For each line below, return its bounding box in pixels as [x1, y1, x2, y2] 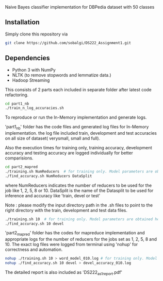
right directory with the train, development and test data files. [5, 207, 128, 213]
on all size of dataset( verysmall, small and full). [5, 136, 100, 141]
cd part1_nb [5, 101, 29, 106]
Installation [5, 18, 40, 26]
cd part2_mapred [5, 165, 38, 170]
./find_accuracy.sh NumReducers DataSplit [5, 174, 92, 178]
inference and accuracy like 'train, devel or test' [5, 193, 100, 198]
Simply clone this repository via [5, 31, 68, 37]
